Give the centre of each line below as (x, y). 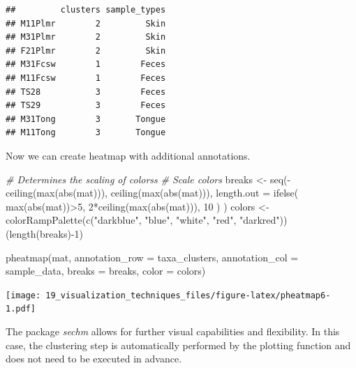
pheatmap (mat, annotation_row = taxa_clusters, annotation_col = (152, 257)
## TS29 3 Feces (86, 106)
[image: (23, 295)
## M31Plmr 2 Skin (86, 37)
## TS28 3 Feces (86, 92)
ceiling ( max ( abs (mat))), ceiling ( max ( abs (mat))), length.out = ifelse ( (152, 193)
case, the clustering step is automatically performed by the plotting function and (178, 345)
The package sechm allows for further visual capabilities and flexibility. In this (173, 331)
